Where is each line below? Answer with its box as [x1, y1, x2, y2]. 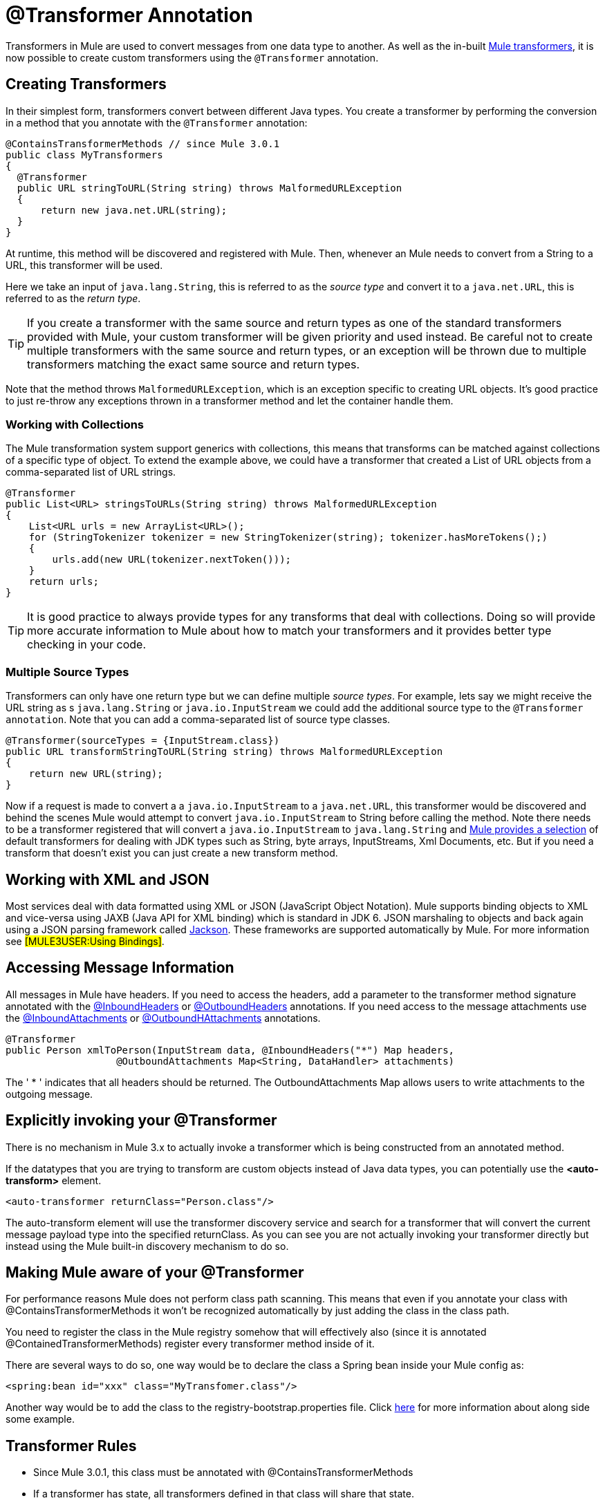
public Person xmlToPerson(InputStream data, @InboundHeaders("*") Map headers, [6, 1044, 455, 1056]
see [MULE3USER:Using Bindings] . [6, 935, 165, 947]
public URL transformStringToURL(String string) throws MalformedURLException [6, 746, 443, 758]
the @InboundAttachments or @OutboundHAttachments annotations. [6, 1011, 321, 1024]
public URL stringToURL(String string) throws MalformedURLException [17, 182, 402, 194]
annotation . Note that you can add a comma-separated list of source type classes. [6, 713, 391, 726]
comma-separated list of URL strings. [6, 466, 176, 478]
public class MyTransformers [6, 149, 163, 160]
